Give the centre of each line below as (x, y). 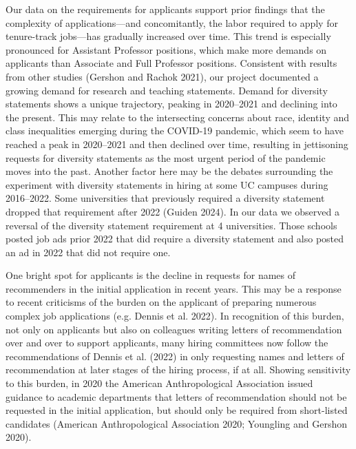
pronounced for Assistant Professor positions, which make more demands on (166, 49)
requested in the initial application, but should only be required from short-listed (177, 410)
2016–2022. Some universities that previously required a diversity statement (165, 198)
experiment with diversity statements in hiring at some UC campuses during (167, 184)
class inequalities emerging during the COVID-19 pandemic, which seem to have (175, 130)
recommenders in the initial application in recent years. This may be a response (174, 288)
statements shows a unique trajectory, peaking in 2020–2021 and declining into (171, 104)
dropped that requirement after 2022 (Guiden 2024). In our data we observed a (172, 211)
